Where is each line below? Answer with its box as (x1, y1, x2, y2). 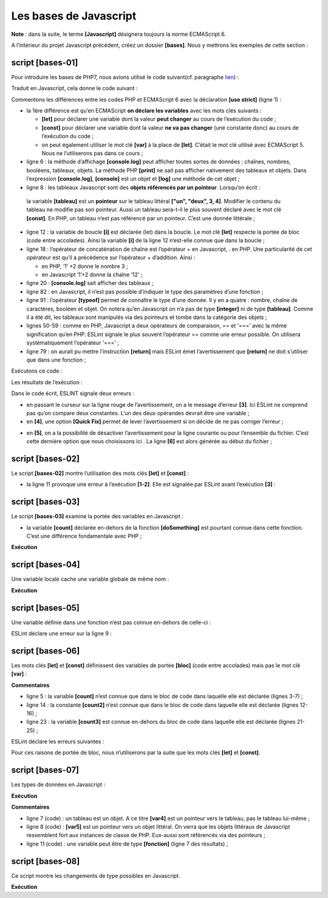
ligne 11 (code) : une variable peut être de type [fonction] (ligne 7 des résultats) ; (26, 840, 228, 847)
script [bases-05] (11, 603, 80, 613)
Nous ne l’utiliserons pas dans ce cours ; (41, 149, 143, 156)
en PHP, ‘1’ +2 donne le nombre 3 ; (41, 262, 128, 270)
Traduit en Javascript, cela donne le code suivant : (11, 85, 138, 92)
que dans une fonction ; (26, 356, 86, 363)
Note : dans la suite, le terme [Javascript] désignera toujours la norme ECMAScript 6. (11, 30, 227, 38)
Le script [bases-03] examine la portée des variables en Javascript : (11, 513, 183, 520)
